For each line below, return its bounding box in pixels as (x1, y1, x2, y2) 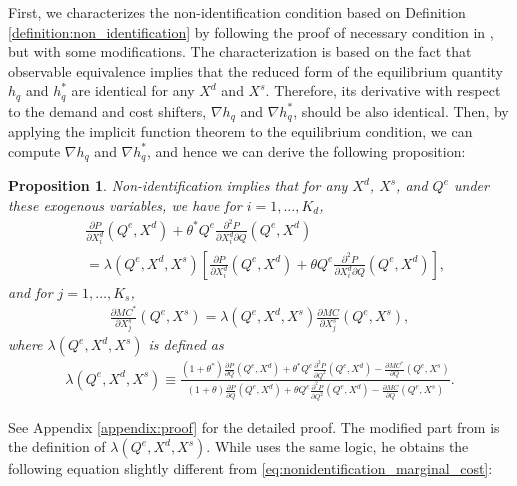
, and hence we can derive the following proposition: (147, 140, 466, 161)
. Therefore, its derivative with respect (265, 80, 501, 101)
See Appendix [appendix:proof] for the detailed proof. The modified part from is (8, 416, 500, 437)
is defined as (148, 334, 224, 355)
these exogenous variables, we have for (8, 194, 242, 215)
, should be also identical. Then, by (293, 100, 509, 121)
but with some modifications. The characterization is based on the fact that (8, 41, 472, 62)
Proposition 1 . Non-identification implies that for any (8, 175, 348, 196)
